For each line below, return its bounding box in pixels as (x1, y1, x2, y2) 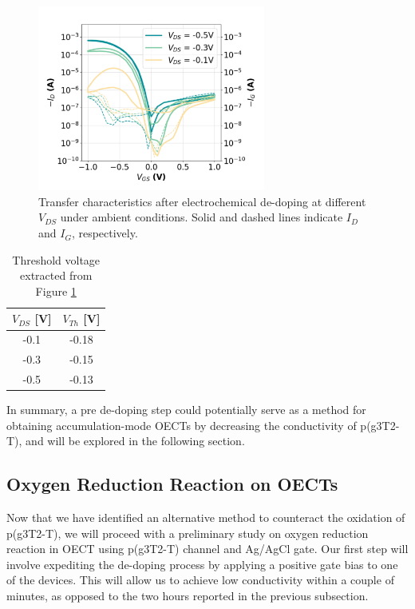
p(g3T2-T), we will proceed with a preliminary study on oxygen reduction (6, 524, 369, 541)
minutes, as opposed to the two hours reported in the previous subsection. (6, 587, 369, 604)
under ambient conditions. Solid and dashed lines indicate (60, 209, 343, 225)
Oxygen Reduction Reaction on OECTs (6, 472, 338, 496)
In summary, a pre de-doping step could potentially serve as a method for (6, 401, 366, 418)
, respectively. (71, 225, 138, 241)
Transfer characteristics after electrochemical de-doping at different (38, 193, 366, 209)
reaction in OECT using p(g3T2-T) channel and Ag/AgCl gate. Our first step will (6, 540, 409, 557)
